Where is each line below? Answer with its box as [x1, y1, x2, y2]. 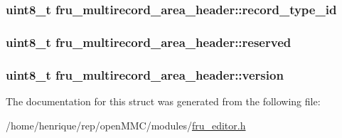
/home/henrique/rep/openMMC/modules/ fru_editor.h [6, 117, 246, 132]
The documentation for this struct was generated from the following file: [6, 93, 321, 108]
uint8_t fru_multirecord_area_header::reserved [6, 33, 292, 51]
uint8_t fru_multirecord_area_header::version [6, 65, 284, 83]
